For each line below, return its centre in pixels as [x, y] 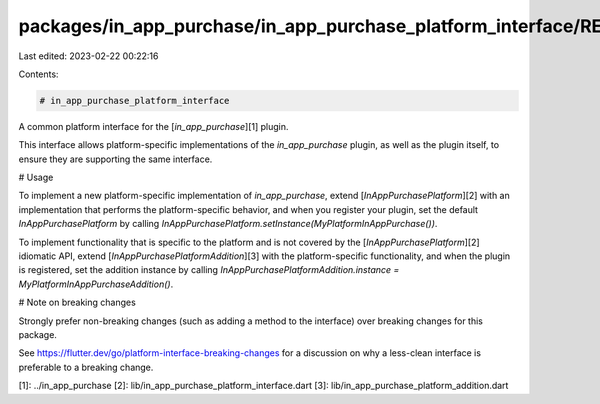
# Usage [36, 177]
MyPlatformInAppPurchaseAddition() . [96, 284]
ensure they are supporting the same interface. [115, 159]
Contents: [38, 74]
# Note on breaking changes [77, 302]
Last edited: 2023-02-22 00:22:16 [88, 56]
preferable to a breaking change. [86, 367]
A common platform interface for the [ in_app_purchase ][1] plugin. [153, 126]
